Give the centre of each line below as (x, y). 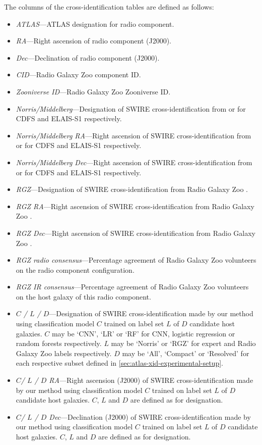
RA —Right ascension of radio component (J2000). (93, 41)
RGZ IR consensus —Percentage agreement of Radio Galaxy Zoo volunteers (132, 287)
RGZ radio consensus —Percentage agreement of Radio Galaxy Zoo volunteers (136, 260)
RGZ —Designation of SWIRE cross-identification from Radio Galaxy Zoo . (132, 189)
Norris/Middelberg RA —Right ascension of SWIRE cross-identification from (134, 135)
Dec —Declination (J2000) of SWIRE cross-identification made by (150, 416)
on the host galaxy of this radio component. (83, 296)
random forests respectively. (59, 343)
